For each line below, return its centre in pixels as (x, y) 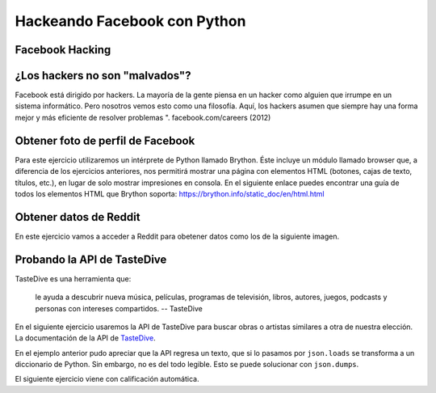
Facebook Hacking (63, 50)
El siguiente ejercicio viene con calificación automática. (107, 379)
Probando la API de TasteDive (91, 259)
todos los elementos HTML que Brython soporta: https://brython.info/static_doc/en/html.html (170, 193)
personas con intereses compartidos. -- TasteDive (119, 308)
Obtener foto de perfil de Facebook (105, 140)
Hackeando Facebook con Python (130, 21)
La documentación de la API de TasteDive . (86, 338)
